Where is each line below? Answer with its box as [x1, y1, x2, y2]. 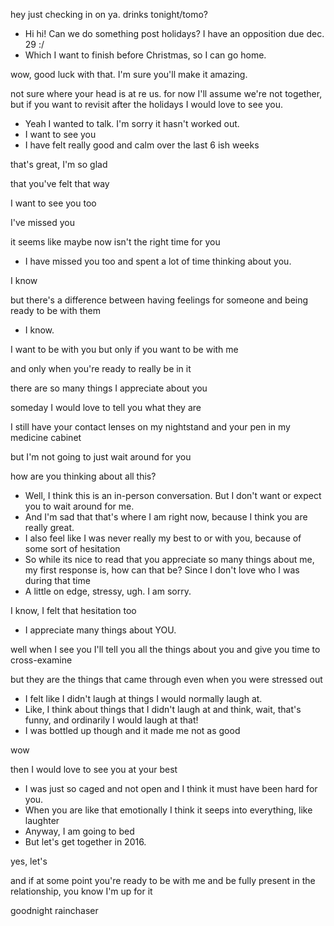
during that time [24, 575, 91, 586]
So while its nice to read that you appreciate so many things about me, [24, 554, 315, 565]
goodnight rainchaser [10, 905, 99, 916]
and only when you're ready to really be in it [10, 363, 192, 374]
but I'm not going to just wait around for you [10, 451, 192, 463]
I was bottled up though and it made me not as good [24, 725, 241, 736]
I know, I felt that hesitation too [10, 605, 137, 616]
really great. [24, 522, 75, 533]
